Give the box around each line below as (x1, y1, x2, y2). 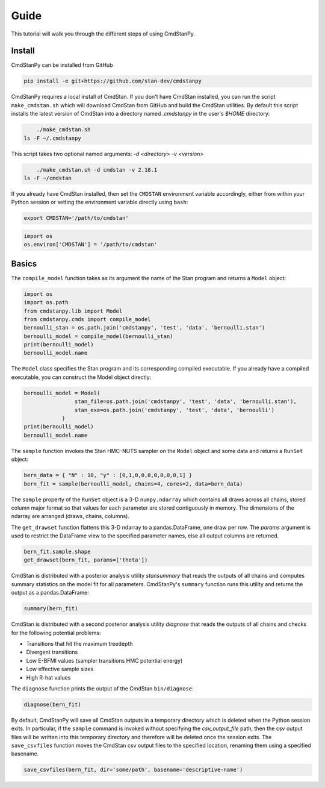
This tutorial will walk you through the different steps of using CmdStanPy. (11, 30, 195, 37)
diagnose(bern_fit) (23, 701, 81, 708)
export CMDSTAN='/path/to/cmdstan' (23, 214, 129, 222)
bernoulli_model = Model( (23, 389, 101, 396)
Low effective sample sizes (26, 666, 94, 673)
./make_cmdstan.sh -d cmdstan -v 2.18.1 (36, 166, 158, 173)
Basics (11, 258, 37, 269)
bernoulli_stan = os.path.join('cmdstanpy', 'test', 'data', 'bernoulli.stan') (23, 324, 265, 331)
